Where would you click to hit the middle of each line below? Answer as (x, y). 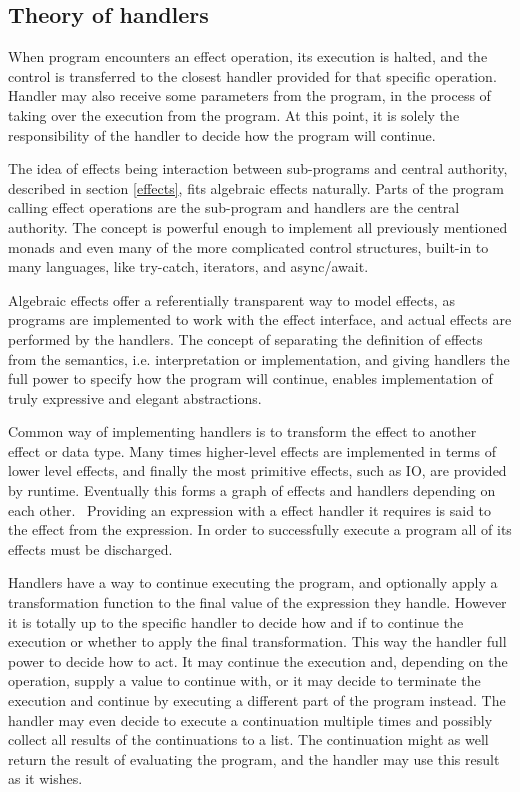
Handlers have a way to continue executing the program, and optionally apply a (253, 582)
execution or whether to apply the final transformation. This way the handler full (257, 641)
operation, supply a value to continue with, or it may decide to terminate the (244, 680)
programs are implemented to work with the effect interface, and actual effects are (260, 319)
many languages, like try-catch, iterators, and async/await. (188, 266)
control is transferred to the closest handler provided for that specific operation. (252, 75)
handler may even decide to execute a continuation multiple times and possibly (250, 719)
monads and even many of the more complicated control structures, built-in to (248, 246)
